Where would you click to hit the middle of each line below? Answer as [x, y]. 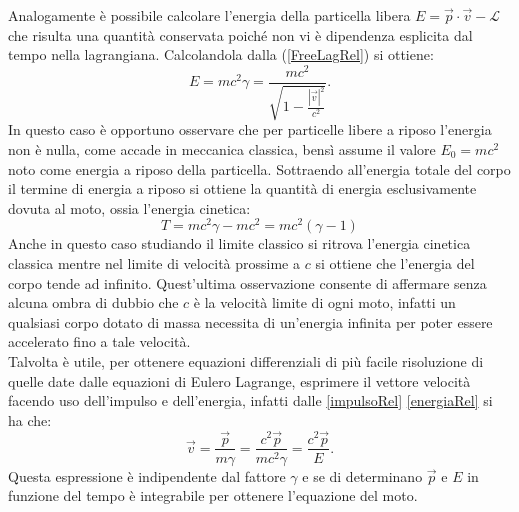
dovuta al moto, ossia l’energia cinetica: [129, 207]
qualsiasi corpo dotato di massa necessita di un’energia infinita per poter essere [250, 321]
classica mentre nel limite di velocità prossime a [154, 262]
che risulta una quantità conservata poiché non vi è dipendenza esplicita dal [240, 34]
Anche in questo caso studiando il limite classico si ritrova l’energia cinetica [239, 243]
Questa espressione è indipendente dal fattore [147, 475]
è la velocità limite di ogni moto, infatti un [324, 302]
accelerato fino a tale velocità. [99, 341]
